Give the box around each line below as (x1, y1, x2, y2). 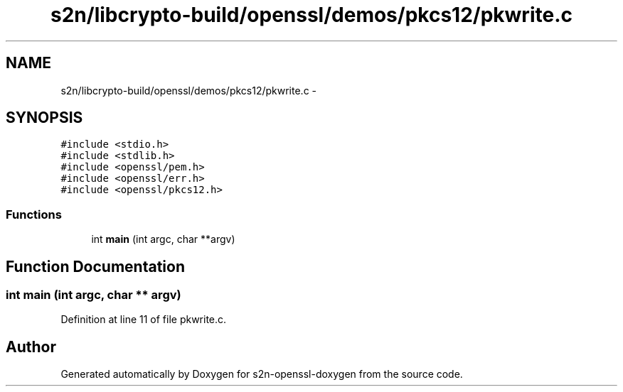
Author (6, 337, 56, 356)
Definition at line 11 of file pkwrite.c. (60, 313, 227, 326)
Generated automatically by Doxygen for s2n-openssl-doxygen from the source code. (60, 368, 463, 381)
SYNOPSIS (6, 109, 83, 127)
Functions (6, 207, 62, 222)
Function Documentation (6, 257, 185, 276)
